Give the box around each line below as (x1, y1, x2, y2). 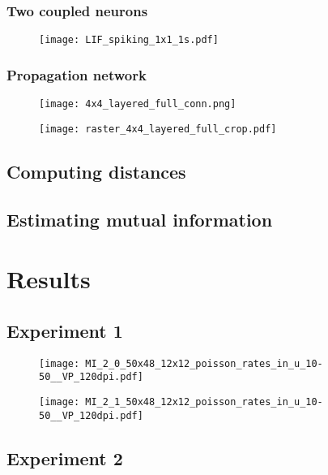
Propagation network (6, 64, 147, 84)
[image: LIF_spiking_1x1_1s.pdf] (39, 34, 219, 46)
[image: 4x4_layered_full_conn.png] (39, 98, 236, 110)
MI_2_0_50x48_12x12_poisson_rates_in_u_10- (85, 357, 323, 369)
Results (6, 262, 91, 296)
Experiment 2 (6, 445, 123, 470)
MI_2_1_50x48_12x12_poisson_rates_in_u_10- (85, 395, 323, 408)
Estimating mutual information (6, 206, 273, 231)
